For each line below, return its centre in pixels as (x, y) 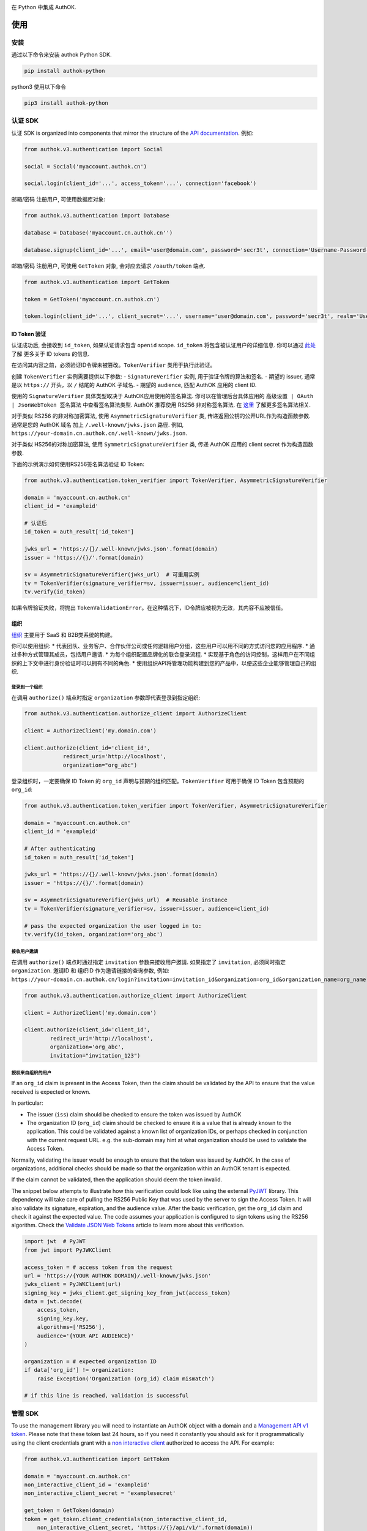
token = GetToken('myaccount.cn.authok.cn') (92, 299)
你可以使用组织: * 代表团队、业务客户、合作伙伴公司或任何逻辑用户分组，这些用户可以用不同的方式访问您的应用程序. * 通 (163, 645)
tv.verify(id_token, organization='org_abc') (94, 935)
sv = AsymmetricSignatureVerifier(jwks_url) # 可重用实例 (112, 575)
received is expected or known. (51, 1092)
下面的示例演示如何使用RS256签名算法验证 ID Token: (78, 464)
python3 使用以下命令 (39, 87)
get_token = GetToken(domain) (69, 1510)
